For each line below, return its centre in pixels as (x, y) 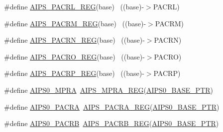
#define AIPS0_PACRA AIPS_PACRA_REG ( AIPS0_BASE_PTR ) (112, 106)
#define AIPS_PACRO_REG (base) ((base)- (74, 56)
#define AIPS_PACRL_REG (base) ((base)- (74, 6)
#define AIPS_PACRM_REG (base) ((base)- (75, 23)
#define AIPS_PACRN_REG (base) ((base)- (74, 40)
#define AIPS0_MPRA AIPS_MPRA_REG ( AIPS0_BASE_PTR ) (109, 90)
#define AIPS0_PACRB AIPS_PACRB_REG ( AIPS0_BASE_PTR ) (111, 123)
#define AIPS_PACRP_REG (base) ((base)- (74, 73)
